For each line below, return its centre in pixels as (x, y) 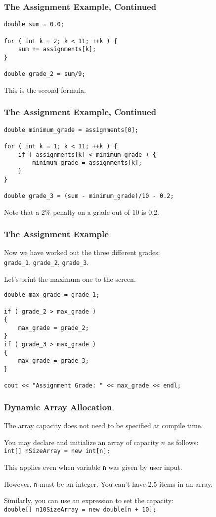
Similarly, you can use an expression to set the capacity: (89, 500)
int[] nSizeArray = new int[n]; (57, 451)
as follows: (183, 442)
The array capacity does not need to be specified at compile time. (103, 425)
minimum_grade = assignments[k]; (87, 163)
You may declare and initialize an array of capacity (82, 442)
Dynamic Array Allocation (58, 407)
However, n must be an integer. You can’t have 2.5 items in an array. (108, 484)
